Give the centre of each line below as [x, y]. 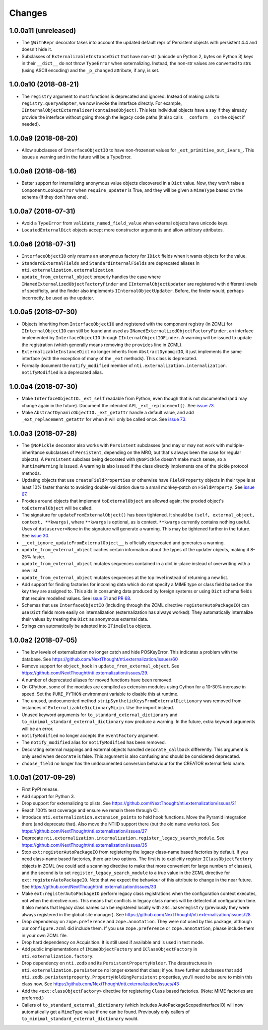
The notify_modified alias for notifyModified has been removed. [94, 742]
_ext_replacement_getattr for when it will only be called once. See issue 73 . [104, 419]
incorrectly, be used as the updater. [58, 297]
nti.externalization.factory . [58, 956]
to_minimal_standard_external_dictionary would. [80, 1019]
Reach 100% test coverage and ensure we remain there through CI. [90, 810]
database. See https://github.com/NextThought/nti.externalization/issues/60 [100, 659]
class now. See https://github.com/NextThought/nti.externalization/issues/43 [100, 984]
